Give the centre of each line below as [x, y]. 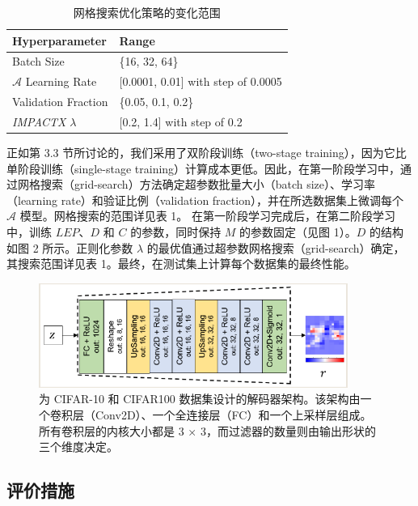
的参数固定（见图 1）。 [298, 232]
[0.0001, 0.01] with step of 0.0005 [201, 81]
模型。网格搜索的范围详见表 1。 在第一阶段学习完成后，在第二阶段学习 [207, 216]
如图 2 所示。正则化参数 [70, 247]
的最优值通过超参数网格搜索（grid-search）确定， [276, 247]
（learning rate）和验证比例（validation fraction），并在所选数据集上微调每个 [205, 200]
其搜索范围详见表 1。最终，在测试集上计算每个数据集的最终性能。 [181, 264]
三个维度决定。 [78, 446]
